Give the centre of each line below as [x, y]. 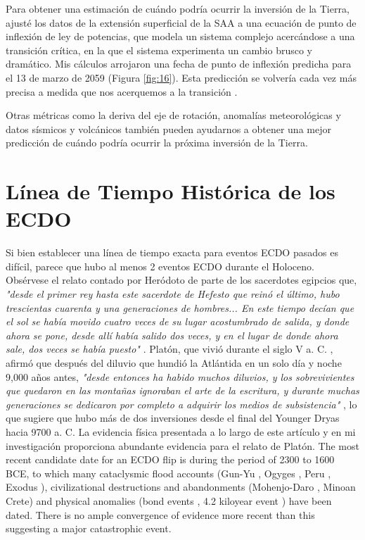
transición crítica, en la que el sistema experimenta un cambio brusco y [159, 50]
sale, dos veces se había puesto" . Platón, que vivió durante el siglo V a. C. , [169, 349]
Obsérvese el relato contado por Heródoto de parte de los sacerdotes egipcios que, [181, 280]
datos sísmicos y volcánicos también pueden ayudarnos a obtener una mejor [168, 128]
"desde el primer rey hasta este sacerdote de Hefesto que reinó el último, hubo [173, 294]
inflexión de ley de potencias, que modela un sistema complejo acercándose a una [180, 36]
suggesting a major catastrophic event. [89, 528]
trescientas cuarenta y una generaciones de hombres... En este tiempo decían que [180, 307]
